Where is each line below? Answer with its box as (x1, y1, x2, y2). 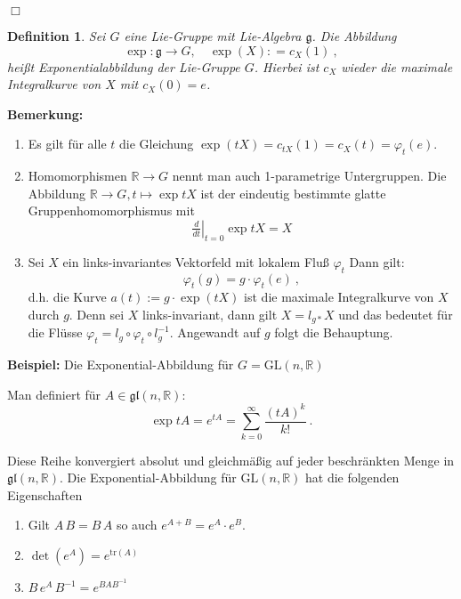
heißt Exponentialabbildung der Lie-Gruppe (7, 57, 240, 76)
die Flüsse (28, 323, 83, 342)
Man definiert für (7, 384, 101, 403)
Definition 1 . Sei (7, 27, 106, 45)
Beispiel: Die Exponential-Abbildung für (7, 355, 234, 374)
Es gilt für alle (28, 134, 107, 153)
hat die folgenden (304, 468, 400, 487)
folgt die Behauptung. (274, 323, 393, 342)
